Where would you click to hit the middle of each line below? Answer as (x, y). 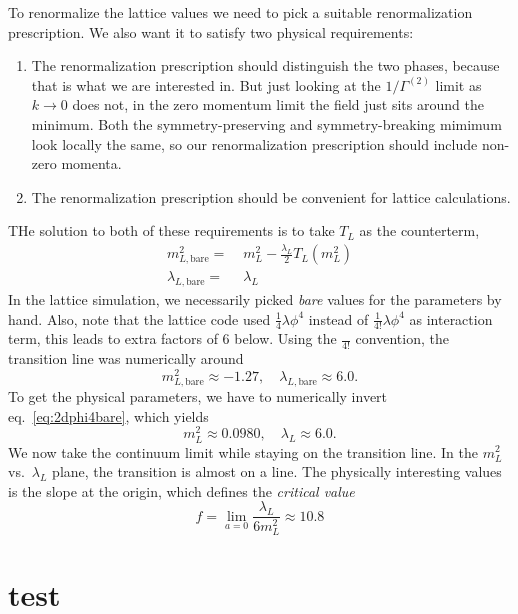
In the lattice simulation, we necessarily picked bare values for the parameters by (255, 299)
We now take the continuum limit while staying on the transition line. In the (243, 451)
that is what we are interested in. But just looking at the (206, 84)
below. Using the (285, 338)
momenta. (91, 163)
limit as (458, 84)
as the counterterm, (419, 230)
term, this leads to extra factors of (113, 338)
